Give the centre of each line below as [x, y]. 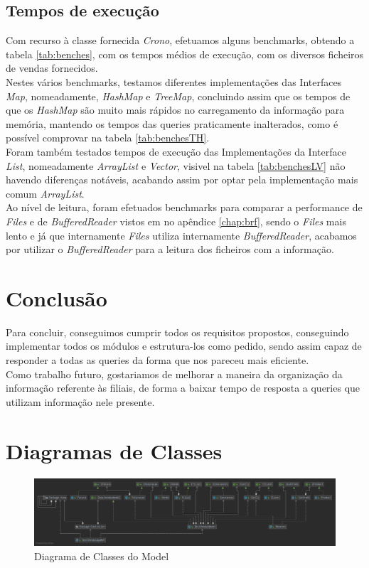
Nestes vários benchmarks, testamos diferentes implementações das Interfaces [174, 81]
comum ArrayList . [45, 193]
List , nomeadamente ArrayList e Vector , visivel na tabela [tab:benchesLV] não [176, 165]
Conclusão [57, 298]
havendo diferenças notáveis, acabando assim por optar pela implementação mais [182, 179]
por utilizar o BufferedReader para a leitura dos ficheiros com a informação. [170, 249]
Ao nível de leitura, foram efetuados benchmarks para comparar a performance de [184, 207]
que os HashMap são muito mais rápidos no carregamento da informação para [175, 110]
